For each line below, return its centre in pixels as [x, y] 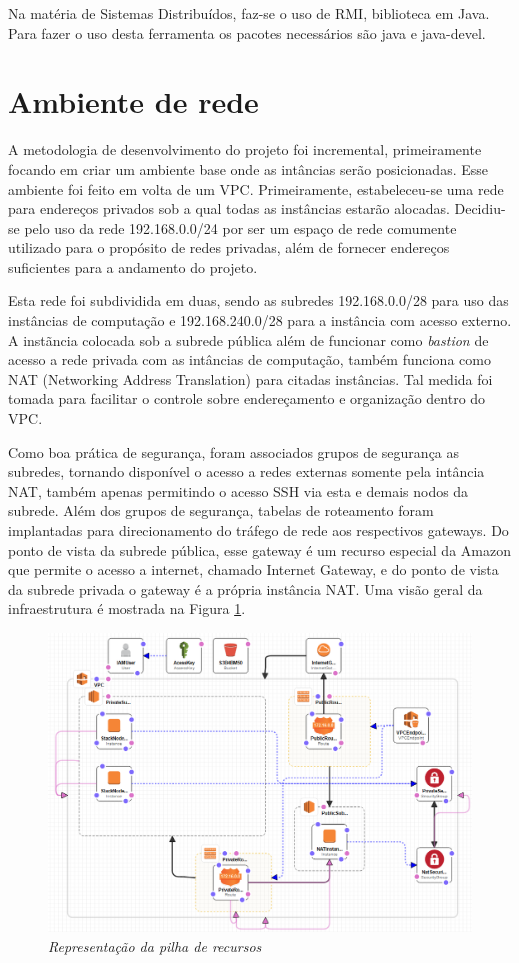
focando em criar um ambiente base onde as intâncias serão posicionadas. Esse [248, 168]
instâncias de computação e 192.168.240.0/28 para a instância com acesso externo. [260, 320]
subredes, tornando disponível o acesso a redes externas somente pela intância [246, 471]
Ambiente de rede [133, 101]
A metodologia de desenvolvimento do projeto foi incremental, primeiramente [245, 149]
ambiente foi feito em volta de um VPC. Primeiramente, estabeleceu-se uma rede [256, 188]
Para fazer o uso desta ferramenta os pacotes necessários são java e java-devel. [247, 32]
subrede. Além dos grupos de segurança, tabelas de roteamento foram [221, 510]
